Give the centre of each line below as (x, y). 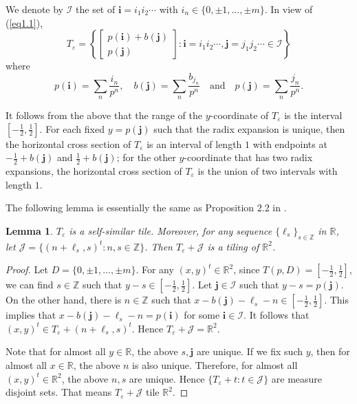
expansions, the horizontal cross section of (94, 171)
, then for (330, 351)
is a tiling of (233, 246)
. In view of (289, 9)
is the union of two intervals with (268, 171)
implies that (31, 315)
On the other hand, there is (64, 300)
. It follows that (277, 315)
